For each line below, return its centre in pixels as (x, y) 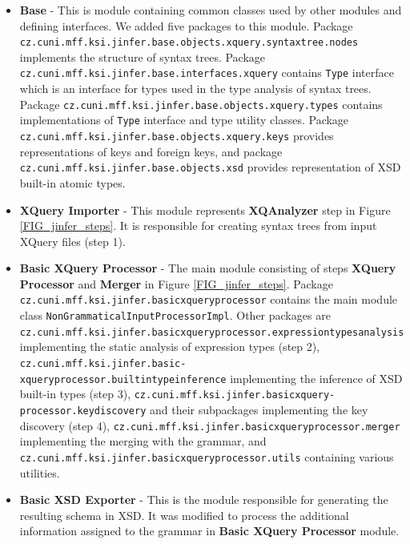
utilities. (40, 472)
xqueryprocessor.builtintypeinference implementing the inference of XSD (211, 378)
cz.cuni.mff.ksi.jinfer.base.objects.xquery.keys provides (177, 135)
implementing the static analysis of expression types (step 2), (170, 347)
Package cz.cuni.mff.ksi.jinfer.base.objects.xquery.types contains (201, 104)
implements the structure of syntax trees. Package (143, 56)
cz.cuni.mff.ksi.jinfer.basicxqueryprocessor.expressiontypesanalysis (212, 332)
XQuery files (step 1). (72, 241)
